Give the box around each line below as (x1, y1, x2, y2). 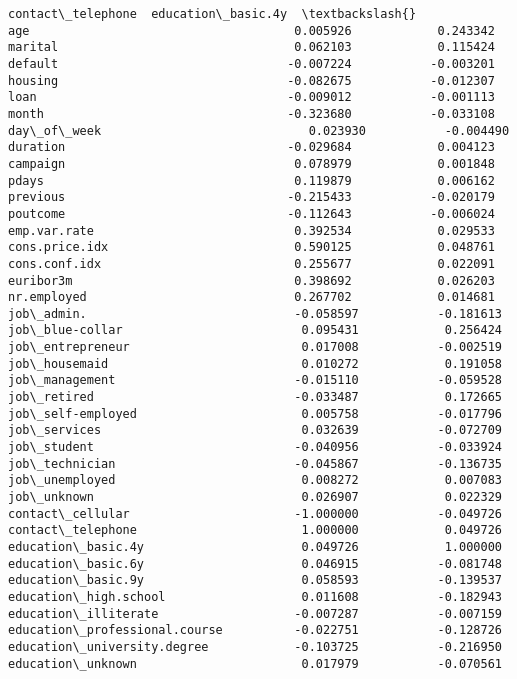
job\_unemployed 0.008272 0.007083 (8, 473, 502, 488)
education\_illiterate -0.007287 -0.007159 (8, 606, 502, 621)
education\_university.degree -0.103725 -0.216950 (8, 639, 502, 654)
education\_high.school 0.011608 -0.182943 (8, 589, 502, 604)
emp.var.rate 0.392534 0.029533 (8, 223, 495, 238)
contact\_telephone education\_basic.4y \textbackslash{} (8, 7, 417, 21)
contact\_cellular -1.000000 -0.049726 (8, 506, 502, 521)
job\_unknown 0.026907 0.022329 (8, 490, 502, 505)
